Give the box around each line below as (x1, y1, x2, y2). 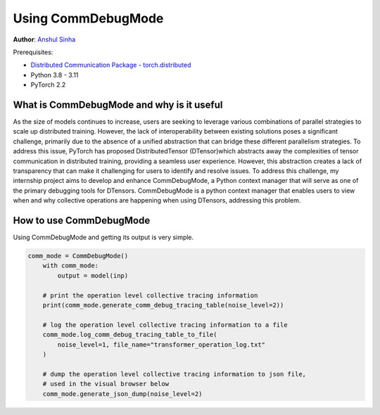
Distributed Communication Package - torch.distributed (30, 60, 191, 70)
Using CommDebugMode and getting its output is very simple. (13, 233, 194, 242)
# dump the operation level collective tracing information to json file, (42, 370, 306, 378)
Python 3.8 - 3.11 (30, 70, 79, 79)
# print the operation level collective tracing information (42, 291, 258, 299)
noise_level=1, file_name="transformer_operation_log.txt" (57, 340, 266, 348)
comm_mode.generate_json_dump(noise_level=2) (42, 390, 203, 397)
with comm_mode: (42, 262, 99, 270)
